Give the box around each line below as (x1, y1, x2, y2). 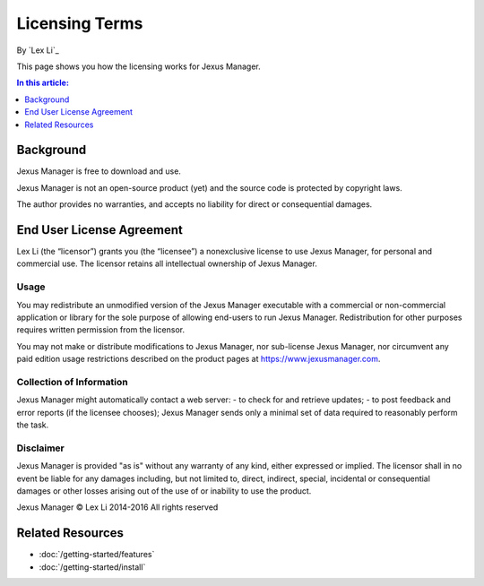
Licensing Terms (16, 13, 143, 33)
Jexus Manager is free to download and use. (16, 166, 181, 177)
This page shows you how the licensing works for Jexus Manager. (16, 61, 262, 72)
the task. (16, 419, 49, 430)
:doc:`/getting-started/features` (39, 549, 155, 560)
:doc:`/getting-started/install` (39, 561, 146, 573)
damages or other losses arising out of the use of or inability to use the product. (16, 486, 312, 496)
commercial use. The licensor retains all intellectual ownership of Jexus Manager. (16, 258, 317, 269)
